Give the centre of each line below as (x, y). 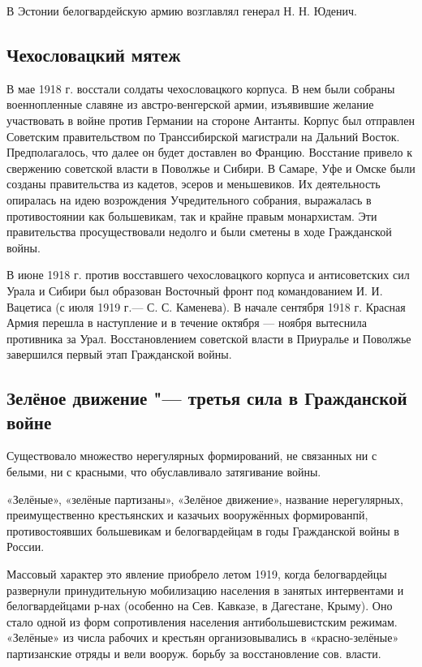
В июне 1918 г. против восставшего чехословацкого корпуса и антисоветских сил (208, 275)
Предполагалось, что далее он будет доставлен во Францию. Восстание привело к (210, 152)
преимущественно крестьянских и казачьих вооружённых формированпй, (187, 515)
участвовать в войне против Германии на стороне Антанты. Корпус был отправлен (211, 120)
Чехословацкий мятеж (94, 54)
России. (26, 547)
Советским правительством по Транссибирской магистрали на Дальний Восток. (203, 136)
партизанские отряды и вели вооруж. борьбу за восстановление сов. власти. (194, 654)
